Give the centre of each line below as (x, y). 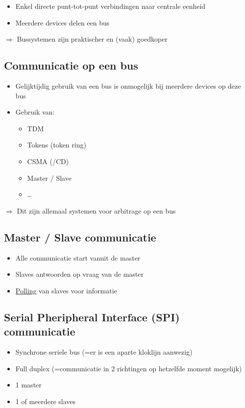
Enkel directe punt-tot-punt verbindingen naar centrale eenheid (110, 6)
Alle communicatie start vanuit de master (78, 257)
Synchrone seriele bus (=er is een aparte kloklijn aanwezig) (104, 351)
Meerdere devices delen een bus (62, 22)
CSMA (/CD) (48, 161)
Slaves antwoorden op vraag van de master (79, 274)
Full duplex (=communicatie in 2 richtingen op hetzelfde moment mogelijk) (129, 368)
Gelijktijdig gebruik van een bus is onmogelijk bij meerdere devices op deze (128, 85)
